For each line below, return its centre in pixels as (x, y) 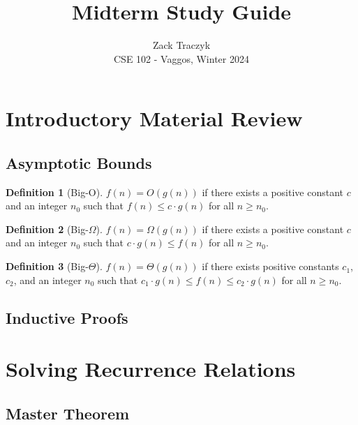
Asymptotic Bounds (79, 162)
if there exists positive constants (270, 266)
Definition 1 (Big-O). (54, 192)
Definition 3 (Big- (47, 266)
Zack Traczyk (181, 45)
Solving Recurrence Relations (151, 369)
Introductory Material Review (154, 118)
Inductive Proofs (67, 317)
